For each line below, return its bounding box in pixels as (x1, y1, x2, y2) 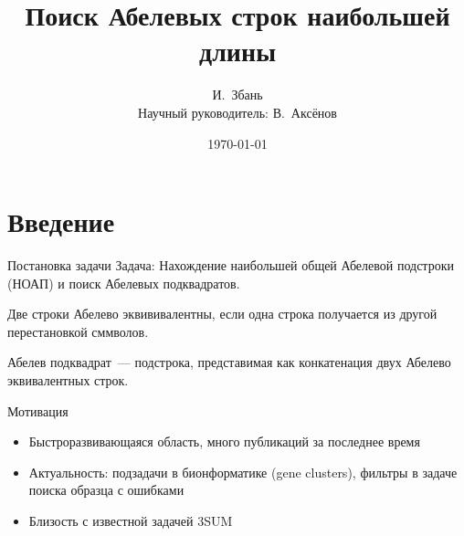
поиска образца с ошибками (28, 480, 185, 499)
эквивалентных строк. (7, 371, 129, 389)
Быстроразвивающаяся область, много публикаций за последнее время (28, 432, 420, 451)
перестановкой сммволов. (7, 321, 149, 341)
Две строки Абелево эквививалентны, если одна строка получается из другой (7, 304, 438, 323)
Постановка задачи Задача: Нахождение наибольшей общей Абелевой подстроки (7, 256, 454, 275)
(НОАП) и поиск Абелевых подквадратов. (7, 273, 240, 292)
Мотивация (7, 401, 69, 420)
